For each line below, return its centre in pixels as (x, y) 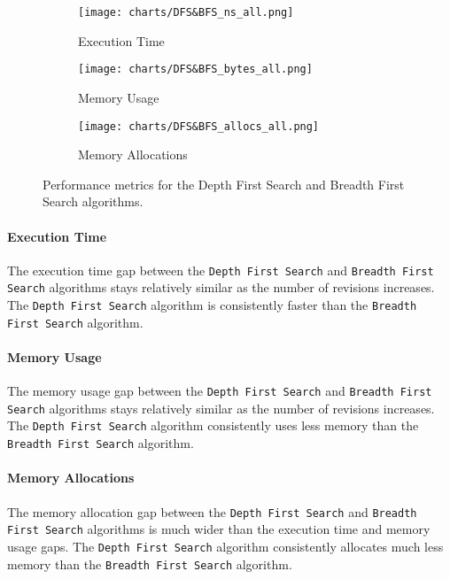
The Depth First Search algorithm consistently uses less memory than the (213, 425)
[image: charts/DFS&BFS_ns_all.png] (186, 12)
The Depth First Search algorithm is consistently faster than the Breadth (212, 305)
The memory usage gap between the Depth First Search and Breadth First (220, 391)
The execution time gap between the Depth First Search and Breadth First (221, 270)
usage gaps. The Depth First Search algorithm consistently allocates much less (225, 546)
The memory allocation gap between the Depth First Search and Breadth (212, 511)
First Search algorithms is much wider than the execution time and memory (219, 529)
